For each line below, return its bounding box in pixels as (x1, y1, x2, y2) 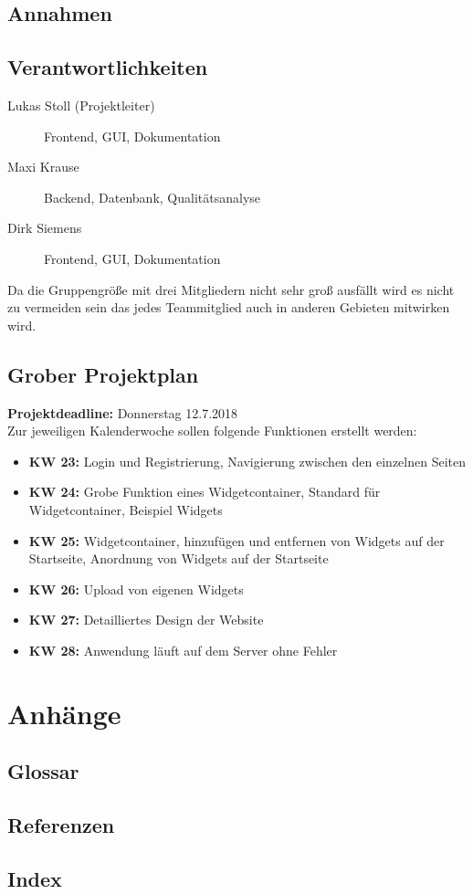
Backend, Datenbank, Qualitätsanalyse (44, 187, 261, 206)
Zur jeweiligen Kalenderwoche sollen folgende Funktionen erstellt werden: (7, 421, 417, 440)
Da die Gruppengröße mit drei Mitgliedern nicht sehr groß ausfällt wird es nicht (7, 279, 455, 299)
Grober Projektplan (7, 360, 199, 388)
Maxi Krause (7, 157, 79, 176)
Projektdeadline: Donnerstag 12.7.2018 (7, 403, 238, 422)
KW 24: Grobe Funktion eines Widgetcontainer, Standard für (28, 482, 381, 501)
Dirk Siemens (7, 218, 82, 237)
